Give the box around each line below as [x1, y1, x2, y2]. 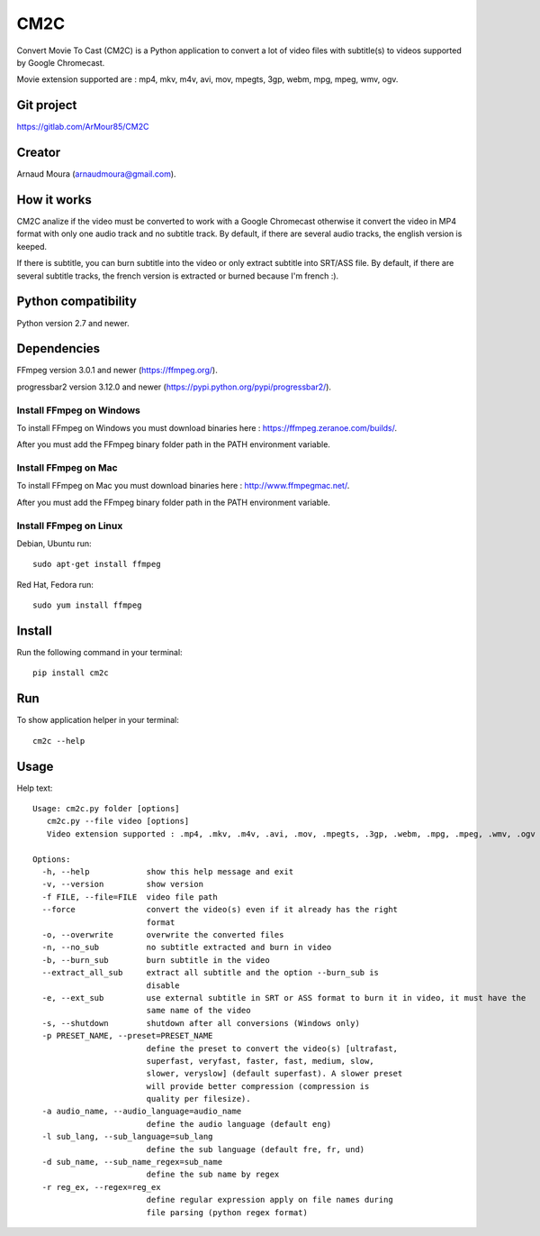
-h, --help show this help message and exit [41, 866, 294, 877]
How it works [16, 192, 92, 207]
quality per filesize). [146, 1094, 251, 1104]
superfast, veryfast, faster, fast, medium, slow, [146, 1056, 374, 1066]
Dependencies [16, 341, 101, 356]
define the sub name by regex [146, 1169, 280, 1180]
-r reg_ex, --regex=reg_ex [41, 1182, 161, 1192]
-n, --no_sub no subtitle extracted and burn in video [41, 942, 332, 953]
